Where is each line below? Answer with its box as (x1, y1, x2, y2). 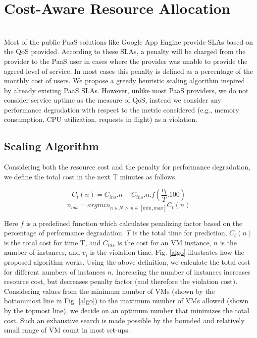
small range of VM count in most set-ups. (4, 325, 130, 335)
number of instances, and (4, 247, 80, 257)
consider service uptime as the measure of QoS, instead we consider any (4, 95, 221, 105)
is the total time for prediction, (132, 227, 227, 238)
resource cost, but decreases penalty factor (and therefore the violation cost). (4, 276, 238, 286)
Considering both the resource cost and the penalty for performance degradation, (4, 162, 251, 172)
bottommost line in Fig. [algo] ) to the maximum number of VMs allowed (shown (4, 295, 249, 306)
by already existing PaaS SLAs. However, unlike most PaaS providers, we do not (4, 85, 249, 95)
